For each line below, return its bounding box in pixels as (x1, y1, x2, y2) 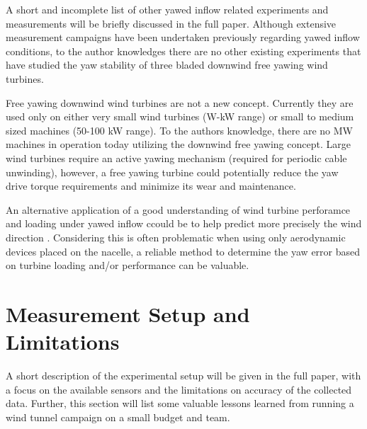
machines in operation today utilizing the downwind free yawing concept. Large (6, 137, 351, 151)
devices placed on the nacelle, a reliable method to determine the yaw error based (6, 244, 361, 258)
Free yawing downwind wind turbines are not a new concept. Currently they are (6, 95, 354, 110)
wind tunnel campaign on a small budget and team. (6, 409, 230, 424)
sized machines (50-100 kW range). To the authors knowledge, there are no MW (6, 122, 353, 137)
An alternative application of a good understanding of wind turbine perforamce (6, 202, 351, 217)
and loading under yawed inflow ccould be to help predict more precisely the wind (6, 216, 362, 231)
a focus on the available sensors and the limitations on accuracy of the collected (6, 382, 352, 396)
